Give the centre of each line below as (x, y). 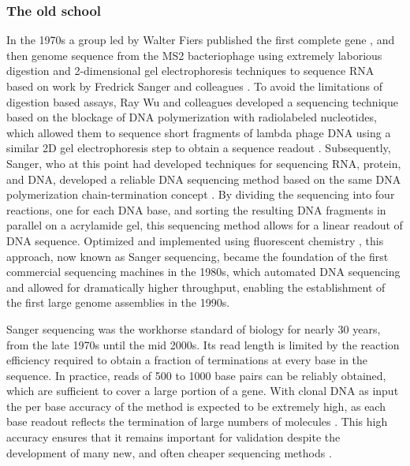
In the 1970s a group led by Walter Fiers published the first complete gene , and (201, 40)
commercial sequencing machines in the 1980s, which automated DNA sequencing (203, 272)
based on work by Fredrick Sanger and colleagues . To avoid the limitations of (194, 86)
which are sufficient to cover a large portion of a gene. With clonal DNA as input (203, 391)
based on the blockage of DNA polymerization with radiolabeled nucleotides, (192, 117)
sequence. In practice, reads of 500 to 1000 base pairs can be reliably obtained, (196, 375)
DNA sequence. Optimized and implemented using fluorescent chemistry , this (195, 240)
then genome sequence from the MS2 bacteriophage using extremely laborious (194, 55)
